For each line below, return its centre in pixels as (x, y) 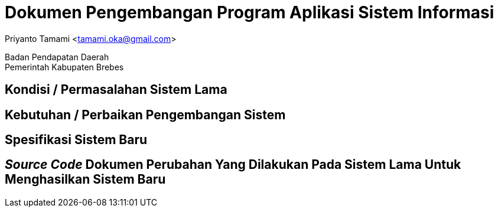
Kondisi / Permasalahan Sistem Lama (116, 90)
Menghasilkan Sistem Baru (85, 180)
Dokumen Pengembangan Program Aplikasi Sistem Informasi (250, 12)
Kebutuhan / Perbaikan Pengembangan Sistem (145, 115)
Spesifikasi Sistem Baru (76, 140)
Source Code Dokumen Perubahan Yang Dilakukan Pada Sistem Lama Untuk (233, 165)
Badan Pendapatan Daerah (57, 57)
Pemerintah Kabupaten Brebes (64, 67)
